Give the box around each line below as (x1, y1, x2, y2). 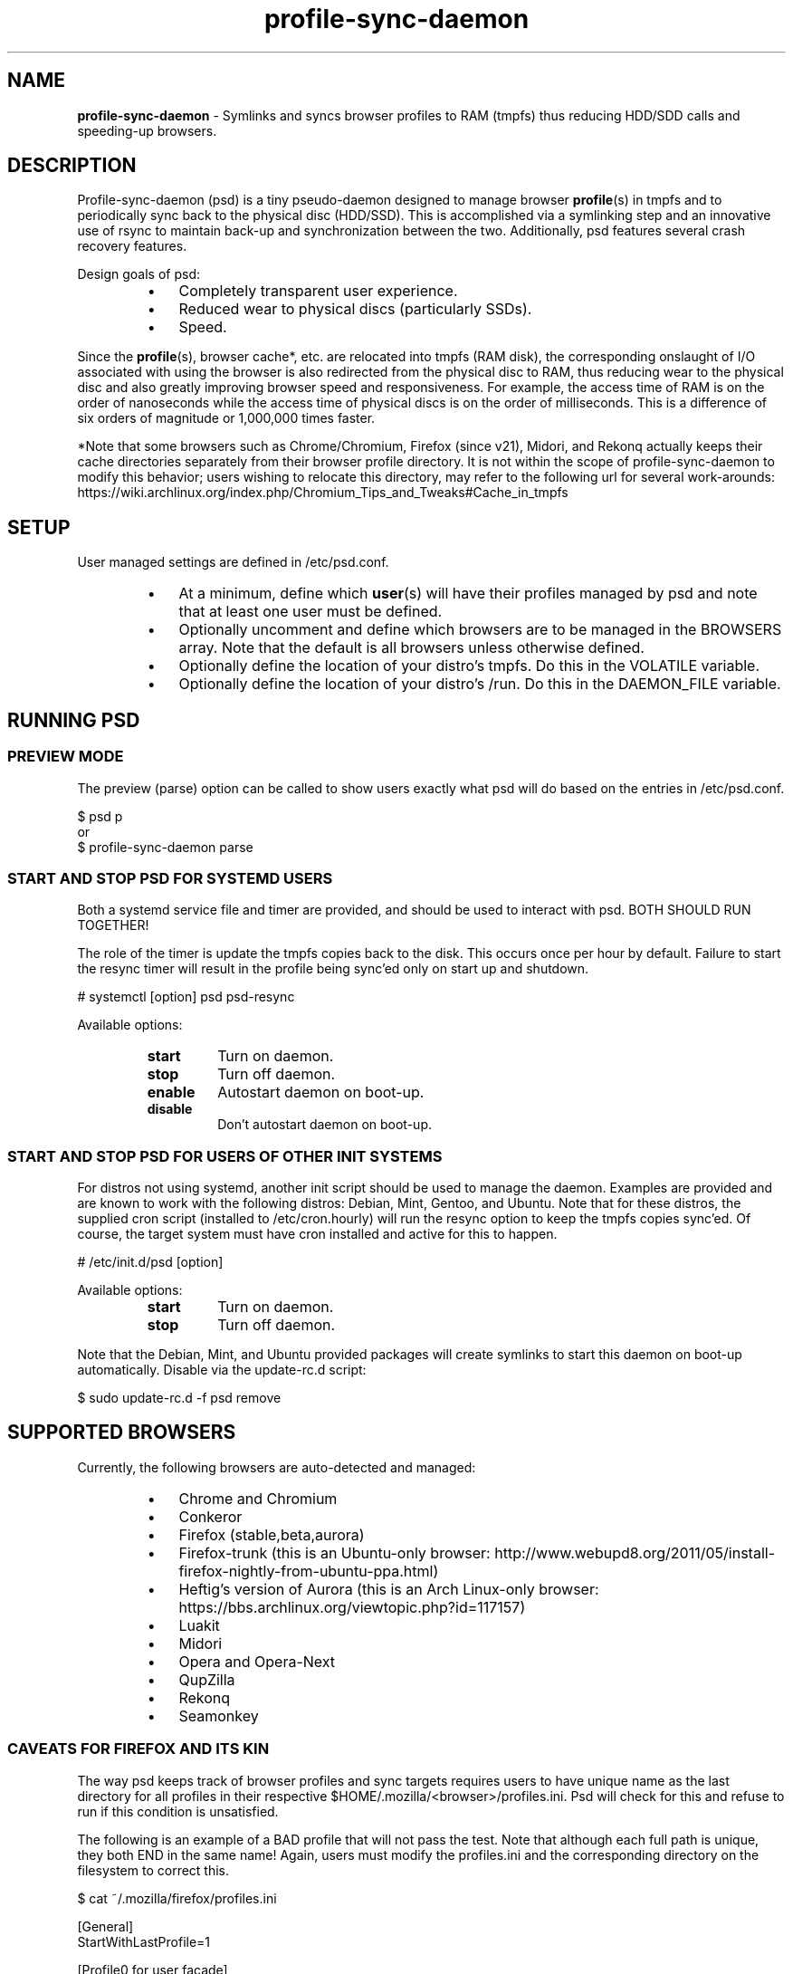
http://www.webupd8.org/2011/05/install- (494, 1543, 776, 1562)
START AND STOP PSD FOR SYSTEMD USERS (7, 868, 333, 887)
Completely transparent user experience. (178, 282, 458, 301)
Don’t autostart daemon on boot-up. (217, 1116, 432, 1133)
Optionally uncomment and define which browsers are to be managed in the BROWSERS (178, 620, 782, 639)
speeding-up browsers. (77, 122, 217, 139)
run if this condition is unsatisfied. (77, 1803, 279, 1819)
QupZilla (178, 1670, 235, 1689)
